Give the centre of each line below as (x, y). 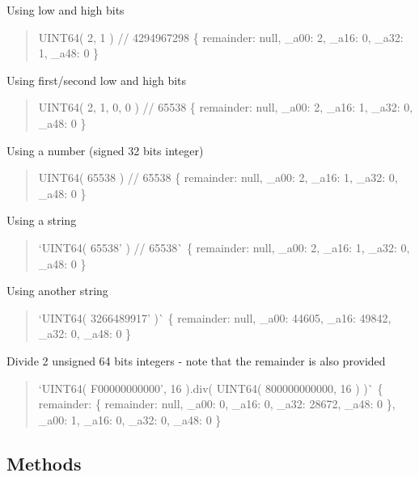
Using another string (57, 291)
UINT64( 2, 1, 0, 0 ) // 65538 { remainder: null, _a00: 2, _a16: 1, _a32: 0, (226, 107)
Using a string (42, 220)
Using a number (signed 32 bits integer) (105, 150)
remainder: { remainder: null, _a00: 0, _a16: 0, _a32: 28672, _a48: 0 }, (217, 404)
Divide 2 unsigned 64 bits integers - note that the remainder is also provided (196, 360)
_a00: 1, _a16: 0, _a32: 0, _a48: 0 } (130, 419)
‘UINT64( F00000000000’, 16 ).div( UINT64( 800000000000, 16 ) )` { (211, 388)
